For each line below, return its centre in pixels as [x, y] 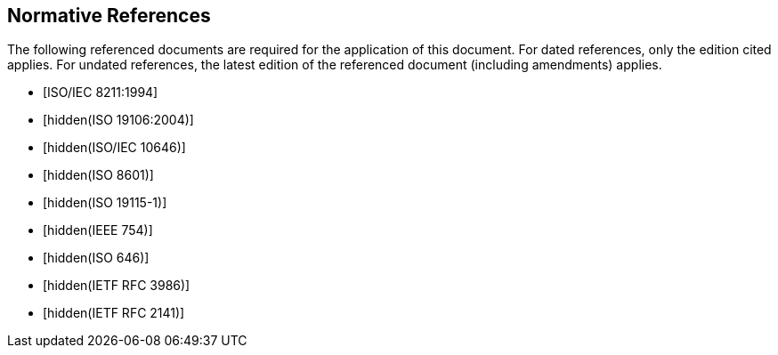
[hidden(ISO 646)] [96, 258]
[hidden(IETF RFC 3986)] [117, 286]
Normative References [109, 16]
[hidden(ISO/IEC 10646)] [114, 148]
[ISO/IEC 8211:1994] [101, 93]
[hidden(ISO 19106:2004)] [118, 120]
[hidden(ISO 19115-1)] [105, 203]
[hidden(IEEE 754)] [98, 230]
